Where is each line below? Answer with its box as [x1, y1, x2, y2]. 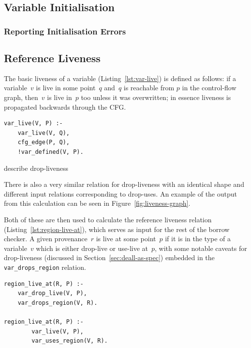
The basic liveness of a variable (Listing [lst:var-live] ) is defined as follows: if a [4, 73, 236, 83]
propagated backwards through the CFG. [4, 101, 126, 112]
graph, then [4, 92, 38, 102]
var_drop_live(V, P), [17, 290, 87, 297]
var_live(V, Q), [17, 129, 70, 136]
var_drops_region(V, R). [17, 299, 98, 306]
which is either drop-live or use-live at [36, 243, 148, 253]
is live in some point [36, 83, 96, 93]
